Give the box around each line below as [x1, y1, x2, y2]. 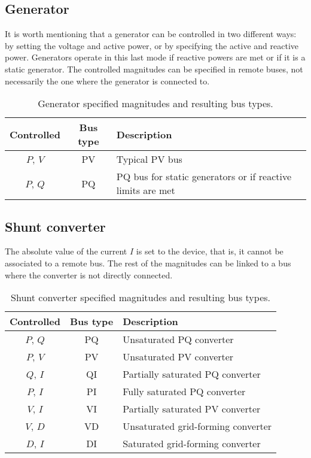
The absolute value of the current [5, 245, 127, 257]
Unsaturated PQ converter [123, 332, 234, 347]
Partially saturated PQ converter [123, 367, 261, 381]
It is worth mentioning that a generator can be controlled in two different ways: [5, 28, 297, 40]
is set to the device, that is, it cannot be [136, 245, 283, 257]
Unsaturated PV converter [123, 350, 234, 364]
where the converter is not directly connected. [5, 268, 173, 281]
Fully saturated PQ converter [123, 384, 246, 399]
